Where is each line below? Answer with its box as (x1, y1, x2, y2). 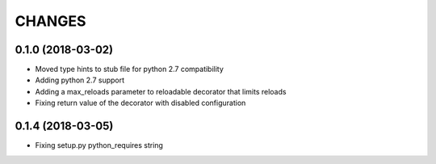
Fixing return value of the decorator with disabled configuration (35, 98, 246, 108)
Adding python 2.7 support (35, 75, 125, 85)
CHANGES (15, 12, 86, 30)
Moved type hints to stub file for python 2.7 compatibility (35, 65, 224, 74)
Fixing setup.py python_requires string (35, 141, 163, 150)
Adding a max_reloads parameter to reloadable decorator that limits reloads (35, 86, 287, 96)
